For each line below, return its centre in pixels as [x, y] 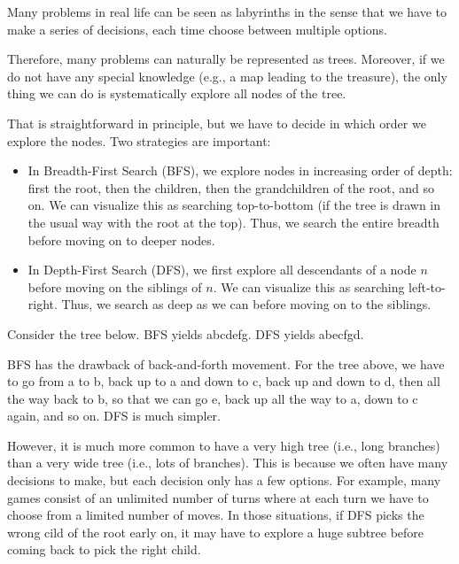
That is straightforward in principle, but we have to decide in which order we [217, 123]
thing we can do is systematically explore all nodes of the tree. [177, 93]
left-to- [427, 286]
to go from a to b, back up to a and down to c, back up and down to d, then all [224, 381]
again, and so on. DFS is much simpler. [114, 416]
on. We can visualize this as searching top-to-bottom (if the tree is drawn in [234, 205]
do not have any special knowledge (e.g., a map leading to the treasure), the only [227, 76]
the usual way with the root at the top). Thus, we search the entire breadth [233, 222]
